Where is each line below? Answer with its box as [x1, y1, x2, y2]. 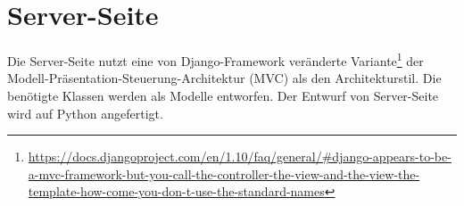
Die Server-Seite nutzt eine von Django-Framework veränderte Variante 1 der [7, 49, 424, 70]
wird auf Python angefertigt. [7, 103, 163, 122]
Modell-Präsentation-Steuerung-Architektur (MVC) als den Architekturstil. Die [7, 69, 442, 87]
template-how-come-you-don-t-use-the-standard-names [28, 182, 325, 201]
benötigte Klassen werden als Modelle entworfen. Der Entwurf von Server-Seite [7, 86, 439, 104]
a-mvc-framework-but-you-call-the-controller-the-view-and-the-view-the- [28, 164, 420, 183]
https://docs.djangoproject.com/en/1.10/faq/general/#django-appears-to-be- [28, 147, 452, 166]
